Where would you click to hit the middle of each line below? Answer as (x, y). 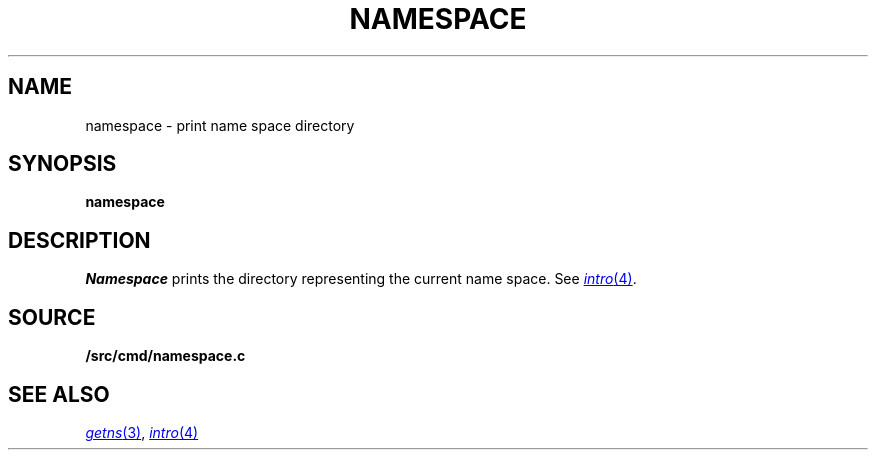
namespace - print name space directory (220, 125)
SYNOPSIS (62, 164)
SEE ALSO (59, 394)
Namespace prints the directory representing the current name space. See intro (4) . (361, 279)
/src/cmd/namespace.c (165, 356)
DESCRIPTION (79, 240)
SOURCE (52, 317)
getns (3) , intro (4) (142, 432)
